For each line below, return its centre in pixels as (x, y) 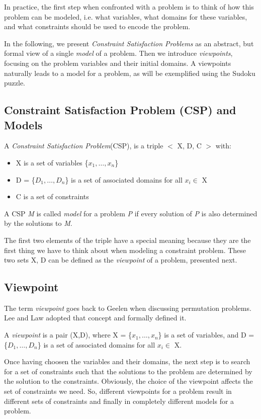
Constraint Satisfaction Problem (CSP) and (120, 110)
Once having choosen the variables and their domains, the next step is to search (127, 361)
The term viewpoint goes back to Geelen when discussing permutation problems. (128, 308)
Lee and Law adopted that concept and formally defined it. (95, 318)
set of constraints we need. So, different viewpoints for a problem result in (118, 391)
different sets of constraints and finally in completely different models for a (119, 401)
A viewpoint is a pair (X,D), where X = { (68, 335)
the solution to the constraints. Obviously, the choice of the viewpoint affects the (128, 381)
